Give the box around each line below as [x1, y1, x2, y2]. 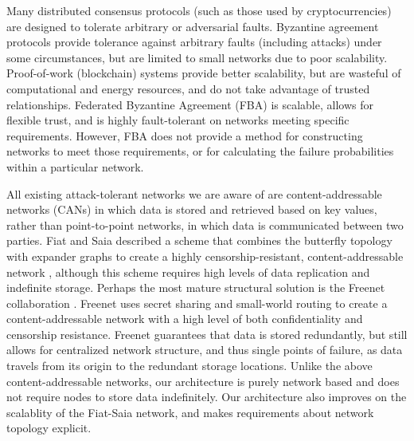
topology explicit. [6, 419, 92, 436]
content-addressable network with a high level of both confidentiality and [6, 310, 363, 327]
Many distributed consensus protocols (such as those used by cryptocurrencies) [6, 2, 392, 18]
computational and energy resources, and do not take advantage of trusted [6, 80, 370, 96]
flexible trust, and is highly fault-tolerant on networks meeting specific [6, 112, 350, 128]
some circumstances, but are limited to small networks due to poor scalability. [6, 49, 388, 65]
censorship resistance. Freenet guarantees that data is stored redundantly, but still [6, 325, 408, 342]
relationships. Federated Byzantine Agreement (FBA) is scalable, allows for [6, 96, 373, 112]
